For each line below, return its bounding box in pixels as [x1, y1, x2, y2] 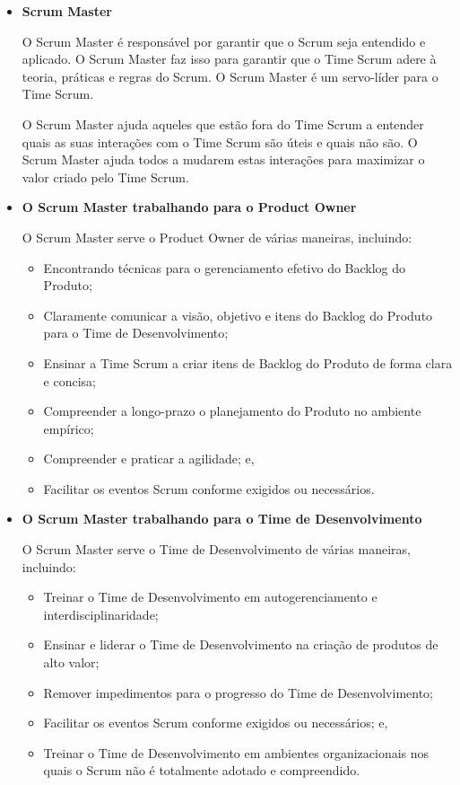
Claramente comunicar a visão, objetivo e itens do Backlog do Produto [43, 305, 433, 324]
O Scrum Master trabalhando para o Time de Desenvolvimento [22, 509, 422, 528]
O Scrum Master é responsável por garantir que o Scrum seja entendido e [22, 31, 426, 50]
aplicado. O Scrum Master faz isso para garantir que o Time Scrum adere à [22, 49, 437, 68]
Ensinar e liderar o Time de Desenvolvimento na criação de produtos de [43, 635, 438, 654]
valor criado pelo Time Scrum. [22, 167, 189, 186]
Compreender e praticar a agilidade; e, [43, 449, 255, 468]
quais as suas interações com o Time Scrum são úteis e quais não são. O [22, 132, 418, 151]
